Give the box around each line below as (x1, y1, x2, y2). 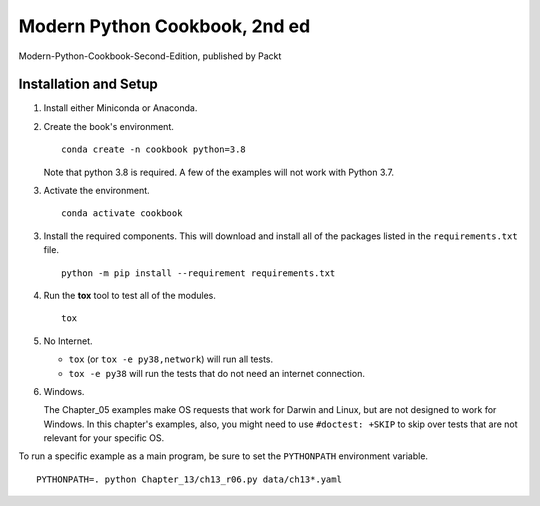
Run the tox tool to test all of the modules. (43, 289, 217, 301)
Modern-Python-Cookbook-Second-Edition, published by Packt (18, 50, 282, 62)
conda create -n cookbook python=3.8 (61, 144, 247, 155)
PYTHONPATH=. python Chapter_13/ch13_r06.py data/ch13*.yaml (36, 473, 342, 485)
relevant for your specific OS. (43, 432, 165, 444)
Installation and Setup (18, 76, 159, 93)
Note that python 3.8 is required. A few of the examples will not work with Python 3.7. (43, 166, 395, 178)
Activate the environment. (43, 185, 150, 197)
